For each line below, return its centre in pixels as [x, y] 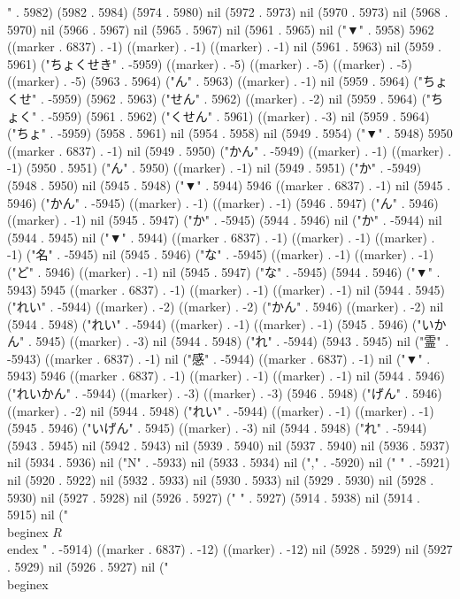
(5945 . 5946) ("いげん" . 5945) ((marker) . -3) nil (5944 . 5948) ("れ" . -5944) [217, 428]
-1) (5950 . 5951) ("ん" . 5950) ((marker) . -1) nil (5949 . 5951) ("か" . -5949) [215, 168]
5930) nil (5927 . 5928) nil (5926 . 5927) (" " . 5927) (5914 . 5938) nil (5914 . [214, 497]
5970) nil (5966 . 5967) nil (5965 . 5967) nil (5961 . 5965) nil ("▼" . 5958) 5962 [221, 29]
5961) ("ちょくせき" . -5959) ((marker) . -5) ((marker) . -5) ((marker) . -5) [210, 63]
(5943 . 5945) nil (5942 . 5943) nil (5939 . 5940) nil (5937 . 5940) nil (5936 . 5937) [229, 445]
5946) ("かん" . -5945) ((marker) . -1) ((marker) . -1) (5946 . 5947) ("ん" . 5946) [223, 202]
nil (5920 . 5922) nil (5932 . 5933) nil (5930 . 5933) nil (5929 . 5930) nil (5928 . [221, 480]
